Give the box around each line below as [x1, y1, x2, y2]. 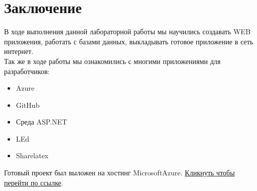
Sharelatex [16, 150, 49, 161]
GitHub [16, 99, 40, 110]
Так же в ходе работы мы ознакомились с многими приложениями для [4, 55, 221, 66]
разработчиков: [4, 66, 50, 76]
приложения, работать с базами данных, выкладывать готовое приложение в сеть [4, 36, 253, 46]
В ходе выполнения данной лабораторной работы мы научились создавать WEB [4, 26, 251, 37]
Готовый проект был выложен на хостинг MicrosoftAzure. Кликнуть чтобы [4, 167, 235, 178]
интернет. [4, 46, 34, 56]
